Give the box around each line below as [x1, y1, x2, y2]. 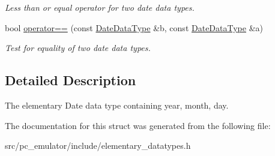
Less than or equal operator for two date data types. [5, 1, 195, 13]
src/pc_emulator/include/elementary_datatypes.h [5, 139, 191, 152]
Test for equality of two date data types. [5, 41, 151, 54]
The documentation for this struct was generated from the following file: [5, 119, 271, 131]
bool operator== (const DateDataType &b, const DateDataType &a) [5, 21, 263, 34]
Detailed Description [5, 71, 136, 89]
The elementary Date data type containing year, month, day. [5, 98, 229, 111]
